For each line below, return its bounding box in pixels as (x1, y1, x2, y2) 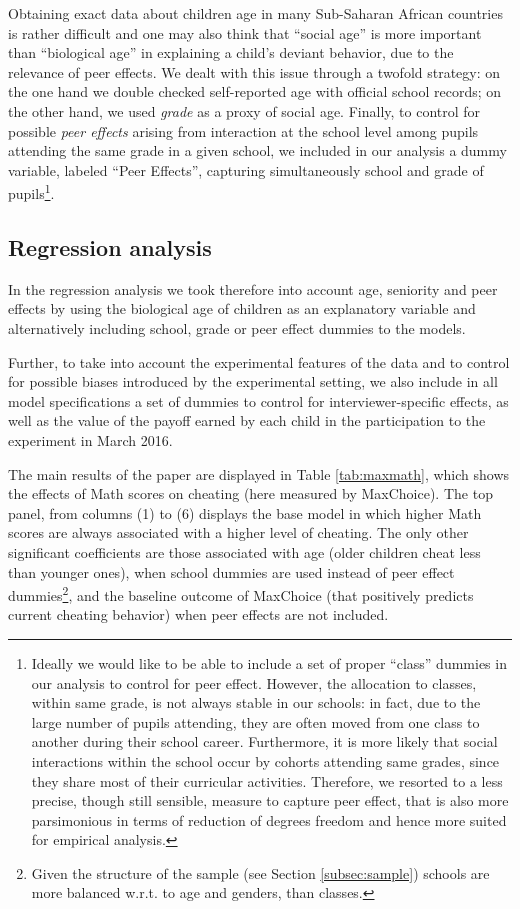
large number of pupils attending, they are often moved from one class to (31, 711, 480, 732)
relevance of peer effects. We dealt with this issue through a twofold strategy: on (8, 61, 501, 82)
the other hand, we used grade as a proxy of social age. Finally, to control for (8, 100, 481, 121)
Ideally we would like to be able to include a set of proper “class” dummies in (31, 652, 507, 673)
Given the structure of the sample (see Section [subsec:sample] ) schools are (31, 862, 490, 883)
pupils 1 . (8, 180, 55, 203)
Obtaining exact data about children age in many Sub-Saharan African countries (8, 3, 503, 23)
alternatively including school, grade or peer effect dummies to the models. (8, 317, 466, 338)
